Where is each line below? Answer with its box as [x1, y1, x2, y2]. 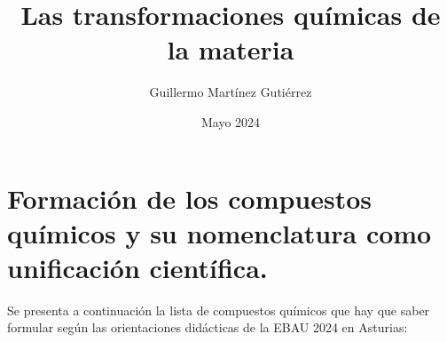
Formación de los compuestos [7, 179, 372, 216]
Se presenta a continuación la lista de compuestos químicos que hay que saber [7, 300, 430, 319]
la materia [167, 31, 294, 68]
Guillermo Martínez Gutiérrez [149, 83, 312, 101]
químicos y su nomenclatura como [7, 214, 432, 251]
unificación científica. [7, 249, 268, 285]
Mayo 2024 [200, 112, 261, 131]
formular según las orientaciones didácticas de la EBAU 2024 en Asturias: [7, 318, 408, 337]
